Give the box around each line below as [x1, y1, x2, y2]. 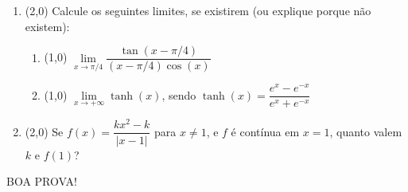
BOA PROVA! [6, 173, 77, 190]
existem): [25, 18, 70, 34]
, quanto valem [329, 123, 402, 139]
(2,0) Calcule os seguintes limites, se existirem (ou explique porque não [25, 2, 371, 18]
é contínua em [231, 123, 300, 139]
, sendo [161, 86, 196, 103]
